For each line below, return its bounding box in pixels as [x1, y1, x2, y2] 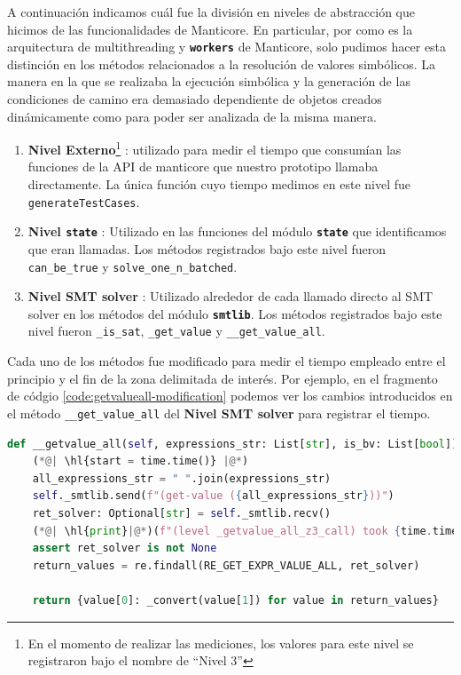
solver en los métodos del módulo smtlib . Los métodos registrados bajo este [27, 304, 442, 322]
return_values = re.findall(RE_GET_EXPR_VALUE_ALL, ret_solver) [32, 559, 420, 572]
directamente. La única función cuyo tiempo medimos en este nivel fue [27, 175, 411, 194]
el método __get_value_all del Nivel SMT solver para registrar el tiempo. [7, 403, 431, 422]
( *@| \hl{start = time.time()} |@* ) [32, 455, 249, 468]
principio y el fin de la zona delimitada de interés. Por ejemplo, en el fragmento [7, 369, 438, 387]
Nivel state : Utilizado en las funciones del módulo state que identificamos [27, 222, 447, 241]
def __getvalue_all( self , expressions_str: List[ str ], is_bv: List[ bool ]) [7, 437, 458, 450]
